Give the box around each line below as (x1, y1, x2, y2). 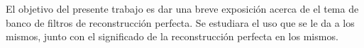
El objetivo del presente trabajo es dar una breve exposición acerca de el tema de (6, 1, 359, 16)
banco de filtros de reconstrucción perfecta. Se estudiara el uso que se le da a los (6, 15, 355, 30)
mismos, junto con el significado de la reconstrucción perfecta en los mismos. (6, 29, 338, 44)
